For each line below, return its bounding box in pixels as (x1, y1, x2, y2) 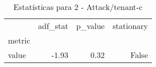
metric (8, 34, 30, 46)
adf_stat (38, 20, 69, 31)
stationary (112, 20, 148, 31)
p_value (76, 20, 105, 31)
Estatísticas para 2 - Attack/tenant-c (13, 1, 143, 12)
